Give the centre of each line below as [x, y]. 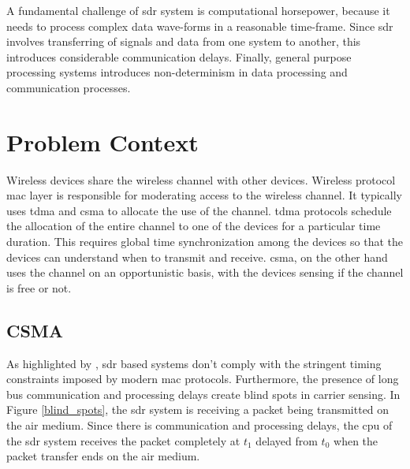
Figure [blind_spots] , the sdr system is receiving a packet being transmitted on [198, 409]
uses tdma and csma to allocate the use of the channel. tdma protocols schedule [199, 210]
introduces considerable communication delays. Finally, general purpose [179, 56]
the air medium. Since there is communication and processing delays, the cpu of [199, 425]
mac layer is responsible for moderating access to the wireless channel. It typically [204, 195]
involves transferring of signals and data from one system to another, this [184, 41]
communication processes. [69, 87]
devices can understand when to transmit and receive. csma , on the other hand [197, 257]
